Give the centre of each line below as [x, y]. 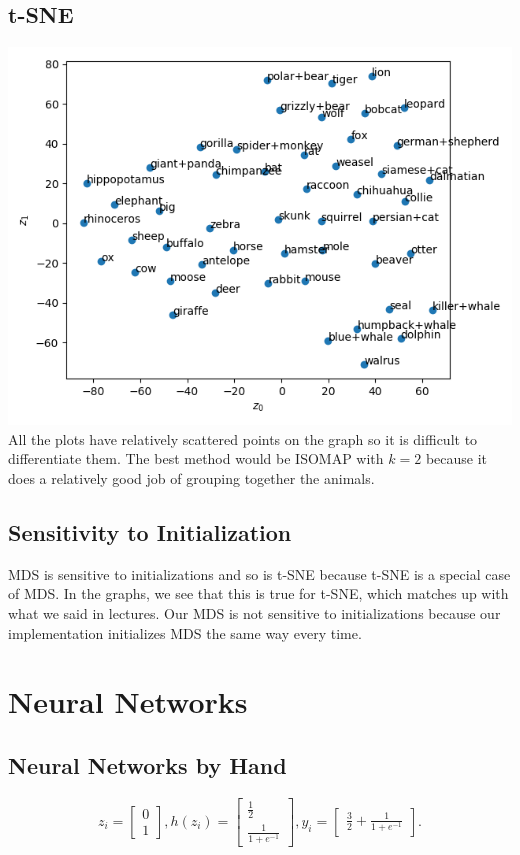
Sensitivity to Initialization [150, 531]
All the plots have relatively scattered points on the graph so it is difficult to [243, 438]
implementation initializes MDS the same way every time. [185, 632]
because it [456, 458]
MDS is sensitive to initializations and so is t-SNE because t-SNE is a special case [259, 573]
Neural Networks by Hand [147, 764]
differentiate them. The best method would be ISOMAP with [196, 458]
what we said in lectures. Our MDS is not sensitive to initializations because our [254, 612]
